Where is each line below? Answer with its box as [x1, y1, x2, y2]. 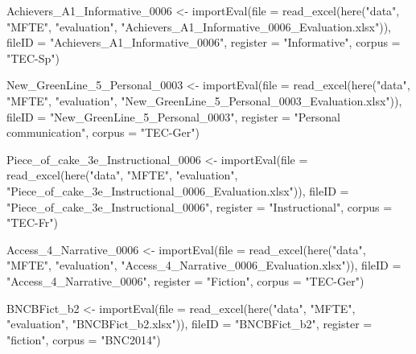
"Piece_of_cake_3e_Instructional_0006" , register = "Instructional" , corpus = [6, 198, 393, 215]
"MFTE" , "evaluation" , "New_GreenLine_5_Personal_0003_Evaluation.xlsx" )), [6, 92, 402, 109]
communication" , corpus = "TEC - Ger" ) [6, 124, 200, 141]
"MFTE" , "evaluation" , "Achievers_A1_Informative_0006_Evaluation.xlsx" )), [6, 18, 391, 35]
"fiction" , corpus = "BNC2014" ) [6, 331, 161, 348]
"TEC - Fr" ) [6, 214, 58, 231]
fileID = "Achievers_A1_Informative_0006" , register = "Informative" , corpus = [6, 34, 401, 51]
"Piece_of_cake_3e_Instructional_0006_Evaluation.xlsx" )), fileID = [6, 182, 349, 199]
